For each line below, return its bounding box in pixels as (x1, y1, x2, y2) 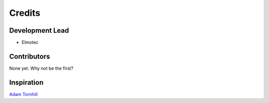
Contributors (9, 52, 50, 60)
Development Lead (9, 26, 69, 35)
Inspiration (9, 78, 44, 87)
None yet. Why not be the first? (9, 65, 74, 71)
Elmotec (21, 40, 39, 46)
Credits (9, 7, 41, 18)
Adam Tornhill (9, 91, 38, 97)
